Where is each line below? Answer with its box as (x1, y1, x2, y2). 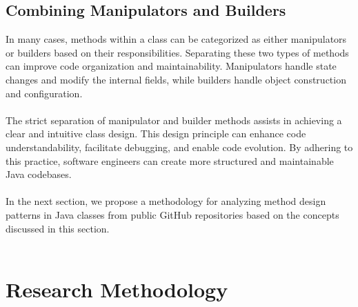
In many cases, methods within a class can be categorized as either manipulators (6, 32, 347, 46)
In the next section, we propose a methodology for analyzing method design (6, 194, 326, 208)
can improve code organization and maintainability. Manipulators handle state (6, 59, 337, 73)
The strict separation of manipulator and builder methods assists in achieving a (6, 112, 342, 127)
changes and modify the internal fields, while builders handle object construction (6, 72, 346, 86)
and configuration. (6, 86, 83, 100)
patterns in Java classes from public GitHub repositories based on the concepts (6, 207, 339, 221)
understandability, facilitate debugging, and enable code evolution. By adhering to (6, 139, 353, 154)
